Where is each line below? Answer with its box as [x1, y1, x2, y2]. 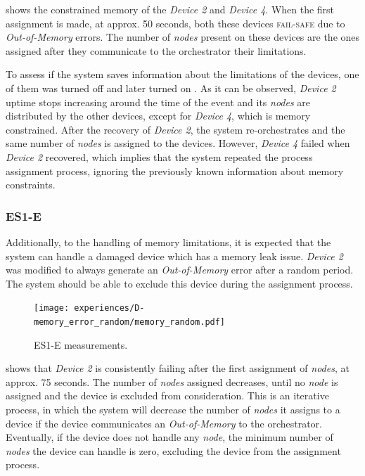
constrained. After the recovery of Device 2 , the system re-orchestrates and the [6, 122, 345, 136]
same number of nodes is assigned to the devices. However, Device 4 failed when [6, 136, 350, 150]
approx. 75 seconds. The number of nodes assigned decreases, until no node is [6, 374, 338, 389]
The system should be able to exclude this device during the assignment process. [6, 276, 353, 290]
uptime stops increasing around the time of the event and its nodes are [6, 94, 311, 109]
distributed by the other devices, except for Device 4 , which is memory [6, 108, 311, 123]
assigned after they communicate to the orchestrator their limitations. [6, 43, 307, 58]
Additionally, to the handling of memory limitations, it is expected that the [6, 234, 331, 249]
